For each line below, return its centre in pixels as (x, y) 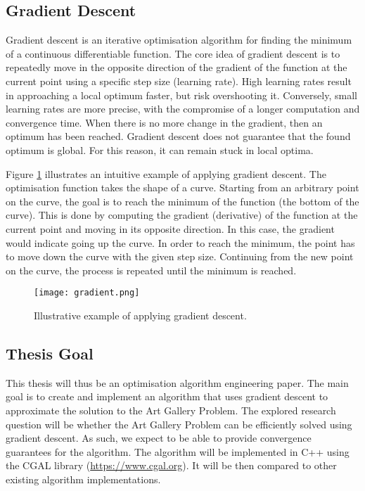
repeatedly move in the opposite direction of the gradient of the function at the (177, 67)
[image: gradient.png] (87, 293)
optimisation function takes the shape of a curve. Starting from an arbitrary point (182, 187)
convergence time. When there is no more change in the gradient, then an (164, 122)
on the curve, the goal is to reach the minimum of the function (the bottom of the (182, 201)
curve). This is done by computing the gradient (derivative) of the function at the (182, 215)
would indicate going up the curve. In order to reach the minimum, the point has (180, 242)
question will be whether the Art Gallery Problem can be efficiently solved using (179, 424)
